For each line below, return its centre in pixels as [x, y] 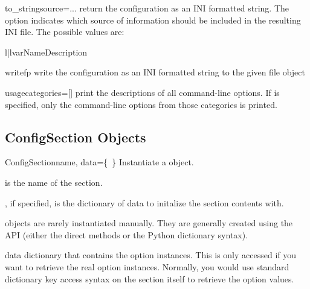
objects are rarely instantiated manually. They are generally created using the [149, 223]
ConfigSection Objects [76, 137]
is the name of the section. [54, 182]
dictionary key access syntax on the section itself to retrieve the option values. [150, 278]
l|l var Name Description [46, 52]
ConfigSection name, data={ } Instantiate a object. [99, 162]
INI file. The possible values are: [65, 32]
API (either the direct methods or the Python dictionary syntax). [127, 234]
